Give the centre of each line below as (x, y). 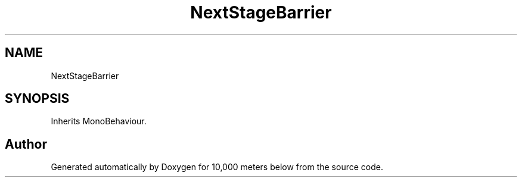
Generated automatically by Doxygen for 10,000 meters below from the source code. (217, 167)
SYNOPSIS (37, 99)
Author (26, 144)
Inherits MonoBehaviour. (99, 121)
